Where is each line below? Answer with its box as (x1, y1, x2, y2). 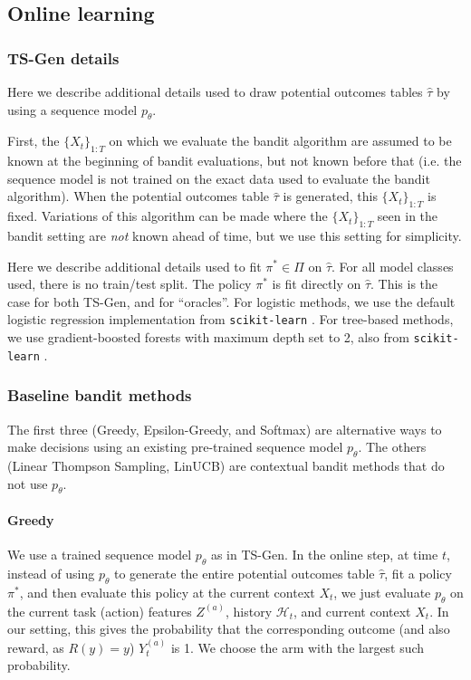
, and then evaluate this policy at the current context (19, 582, 315, 601)
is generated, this (283, 187, 378, 206)
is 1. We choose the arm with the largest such (170, 637, 425, 656)
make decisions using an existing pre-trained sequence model (7, 437, 343, 456)
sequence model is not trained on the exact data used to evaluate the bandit (7, 168, 430, 187)
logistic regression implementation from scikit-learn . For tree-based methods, (7, 310, 454, 329)
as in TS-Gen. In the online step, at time (210, 545, 438, 564)
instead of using (7, 563, 95, 582)
